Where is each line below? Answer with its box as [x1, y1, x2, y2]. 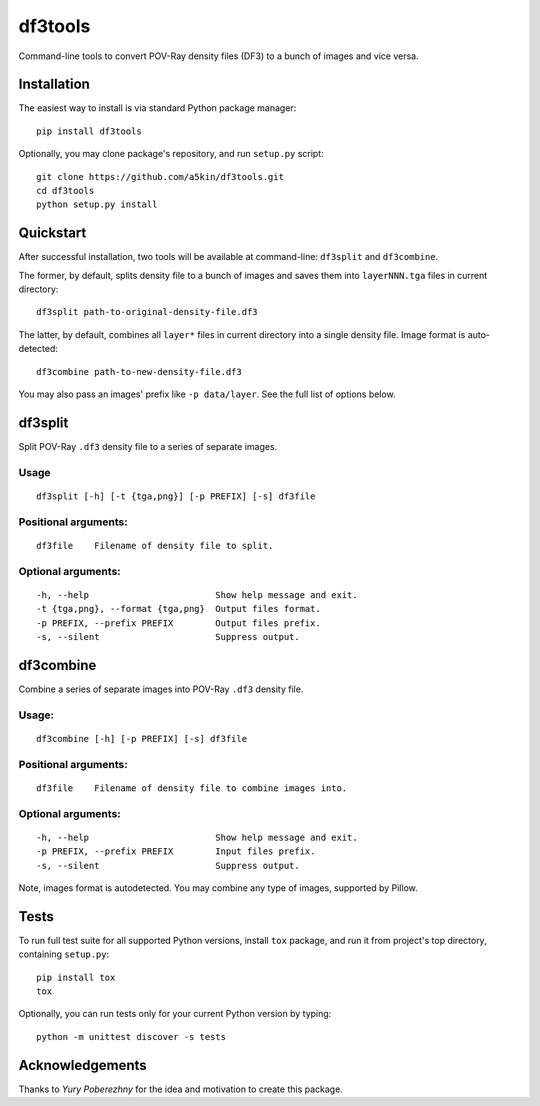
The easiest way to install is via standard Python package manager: [18, 102, 297, 114]
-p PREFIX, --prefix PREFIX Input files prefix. [36, 846, 316, 857]
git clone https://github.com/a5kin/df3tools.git [36, 171, 285, 182]
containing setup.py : [18, 948, 110, 960]
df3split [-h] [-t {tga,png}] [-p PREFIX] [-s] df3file [36, 490, 316, 502]
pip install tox [36, 971, 116, 983]
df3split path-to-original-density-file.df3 [36, 306, 259, 318]
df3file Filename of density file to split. [36, 540, 274, 551]
